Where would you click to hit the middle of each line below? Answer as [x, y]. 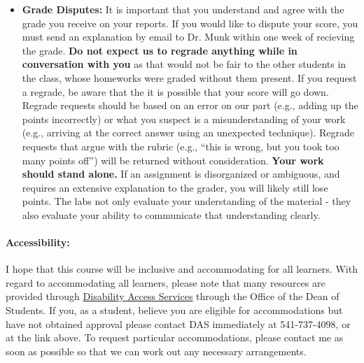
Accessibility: [38, 242]
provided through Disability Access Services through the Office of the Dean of [173, 296]
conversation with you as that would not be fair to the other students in [184, 64]
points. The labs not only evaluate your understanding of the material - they [187, 201]
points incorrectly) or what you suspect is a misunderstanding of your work [184, 119]
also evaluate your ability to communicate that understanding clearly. [171, 214]
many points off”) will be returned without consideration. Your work [173, 160]
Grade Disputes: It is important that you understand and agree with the [183, 9]
